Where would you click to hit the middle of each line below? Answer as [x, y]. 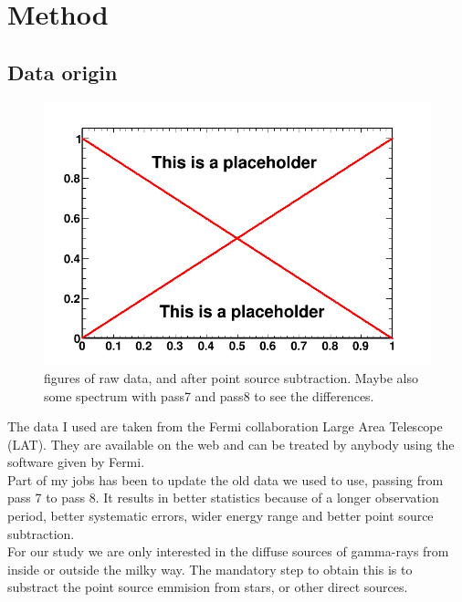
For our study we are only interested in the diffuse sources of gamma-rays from [228, 551]
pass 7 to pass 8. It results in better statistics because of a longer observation [223, 498]
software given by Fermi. [76, 462]
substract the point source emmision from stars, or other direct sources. [208, 587]
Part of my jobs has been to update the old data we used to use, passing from [226, 479]
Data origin [63, 72]
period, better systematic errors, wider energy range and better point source [220, 516]
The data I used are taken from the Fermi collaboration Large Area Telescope [225, 426]
